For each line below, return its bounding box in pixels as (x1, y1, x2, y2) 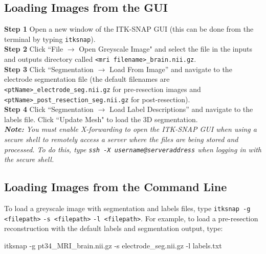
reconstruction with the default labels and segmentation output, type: (4, 223, 223, 234)
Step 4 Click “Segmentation (4, 104, 94, 114)
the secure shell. (4, 154, 54, 165)
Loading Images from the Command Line (4, 179, 227, 195)
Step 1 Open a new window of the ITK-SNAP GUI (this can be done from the (4, 24, 254, 34)
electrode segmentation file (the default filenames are (4, 74, 170, 84)
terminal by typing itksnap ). (4, 33, 96, 44)
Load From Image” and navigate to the (109, 63, 232, 74)
